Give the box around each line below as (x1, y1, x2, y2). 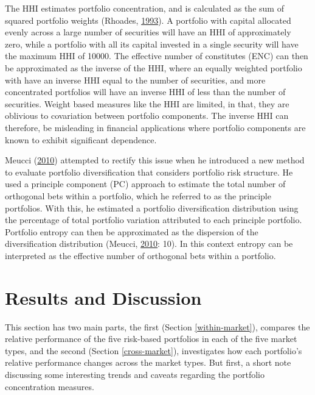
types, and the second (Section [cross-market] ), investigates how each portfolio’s (5, 344, 302, 357)
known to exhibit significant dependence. (5, 133, 157, 146)
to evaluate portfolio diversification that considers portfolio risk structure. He (5, 165, 293, 178)
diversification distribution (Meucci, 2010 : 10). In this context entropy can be (5, 237, 293, 250)
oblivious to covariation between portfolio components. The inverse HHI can (5, 109, 289, 122)
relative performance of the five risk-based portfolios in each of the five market (5, 332, 297, 345)
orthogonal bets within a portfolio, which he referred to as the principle (5, 189, 271, 202)
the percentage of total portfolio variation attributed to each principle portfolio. (5, 213, 302, 226)
